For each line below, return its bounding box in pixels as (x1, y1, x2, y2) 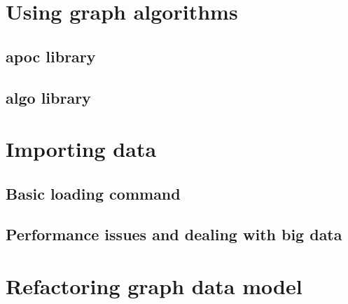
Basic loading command (6, 182, 181, 204)
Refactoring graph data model (6, 272, 302, 300)
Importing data (6, 134, 157, 163)
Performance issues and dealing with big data (6, 223, 342, 245)
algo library (6, 86, 91, 108)
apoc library (6, 45, 96, 67)
